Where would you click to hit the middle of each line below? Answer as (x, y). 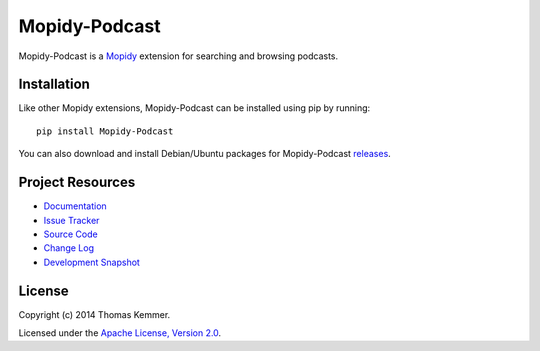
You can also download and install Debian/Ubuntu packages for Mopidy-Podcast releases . (205, 154)
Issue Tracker (71, 220)
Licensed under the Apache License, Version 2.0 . (120, 333)
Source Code (71, 234)
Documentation (75, 206)
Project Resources (77, 182)
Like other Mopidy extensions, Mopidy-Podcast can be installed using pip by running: (194, 108)
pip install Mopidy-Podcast (105, 131)
